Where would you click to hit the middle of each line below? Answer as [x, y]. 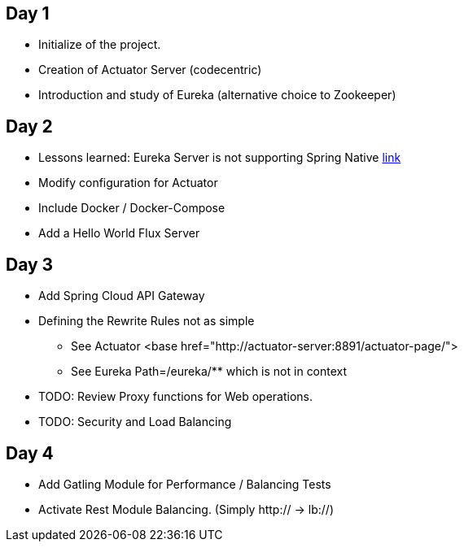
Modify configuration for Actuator [128, 183]
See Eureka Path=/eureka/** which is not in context [209, 372]
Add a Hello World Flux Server [119, 233]
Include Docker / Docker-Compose [132, 208]
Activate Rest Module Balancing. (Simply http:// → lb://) [186, 509]
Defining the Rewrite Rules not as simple [147, 321]
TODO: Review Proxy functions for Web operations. [176, 397]
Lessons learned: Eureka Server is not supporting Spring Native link [220, 158]
